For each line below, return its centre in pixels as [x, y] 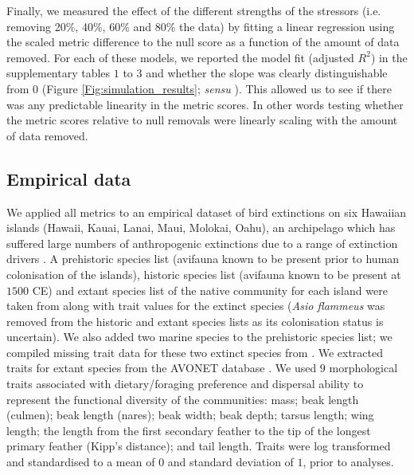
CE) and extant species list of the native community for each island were [210, 290]
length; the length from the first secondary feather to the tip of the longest [189, 430]
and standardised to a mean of [81, 462]
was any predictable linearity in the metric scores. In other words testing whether [205, 104]
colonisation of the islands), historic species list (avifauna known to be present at [204, 274]
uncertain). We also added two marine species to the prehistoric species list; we [199, 337]
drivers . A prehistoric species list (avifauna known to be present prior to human [203, 259]
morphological [363, 368]
